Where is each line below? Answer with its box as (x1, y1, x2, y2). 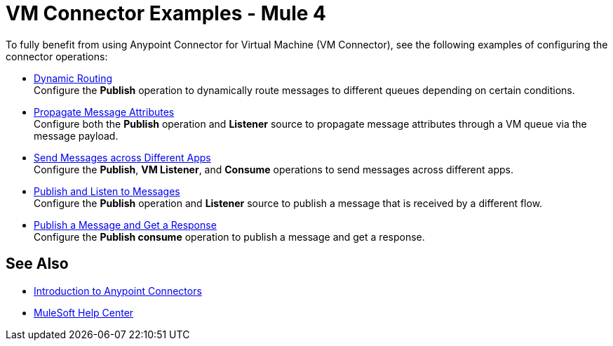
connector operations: (6, 50, 108, 62)
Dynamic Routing (34, 72, 112, 84)
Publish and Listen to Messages (34, 185, 180, 197)
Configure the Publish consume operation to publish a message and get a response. (34, 230, 425, 243)
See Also (6, 255, 69, 273)
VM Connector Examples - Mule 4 (6, 1, 327, 25)
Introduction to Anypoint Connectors (34, 284, 202, 297)
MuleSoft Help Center (34, 306, 134, 319)
